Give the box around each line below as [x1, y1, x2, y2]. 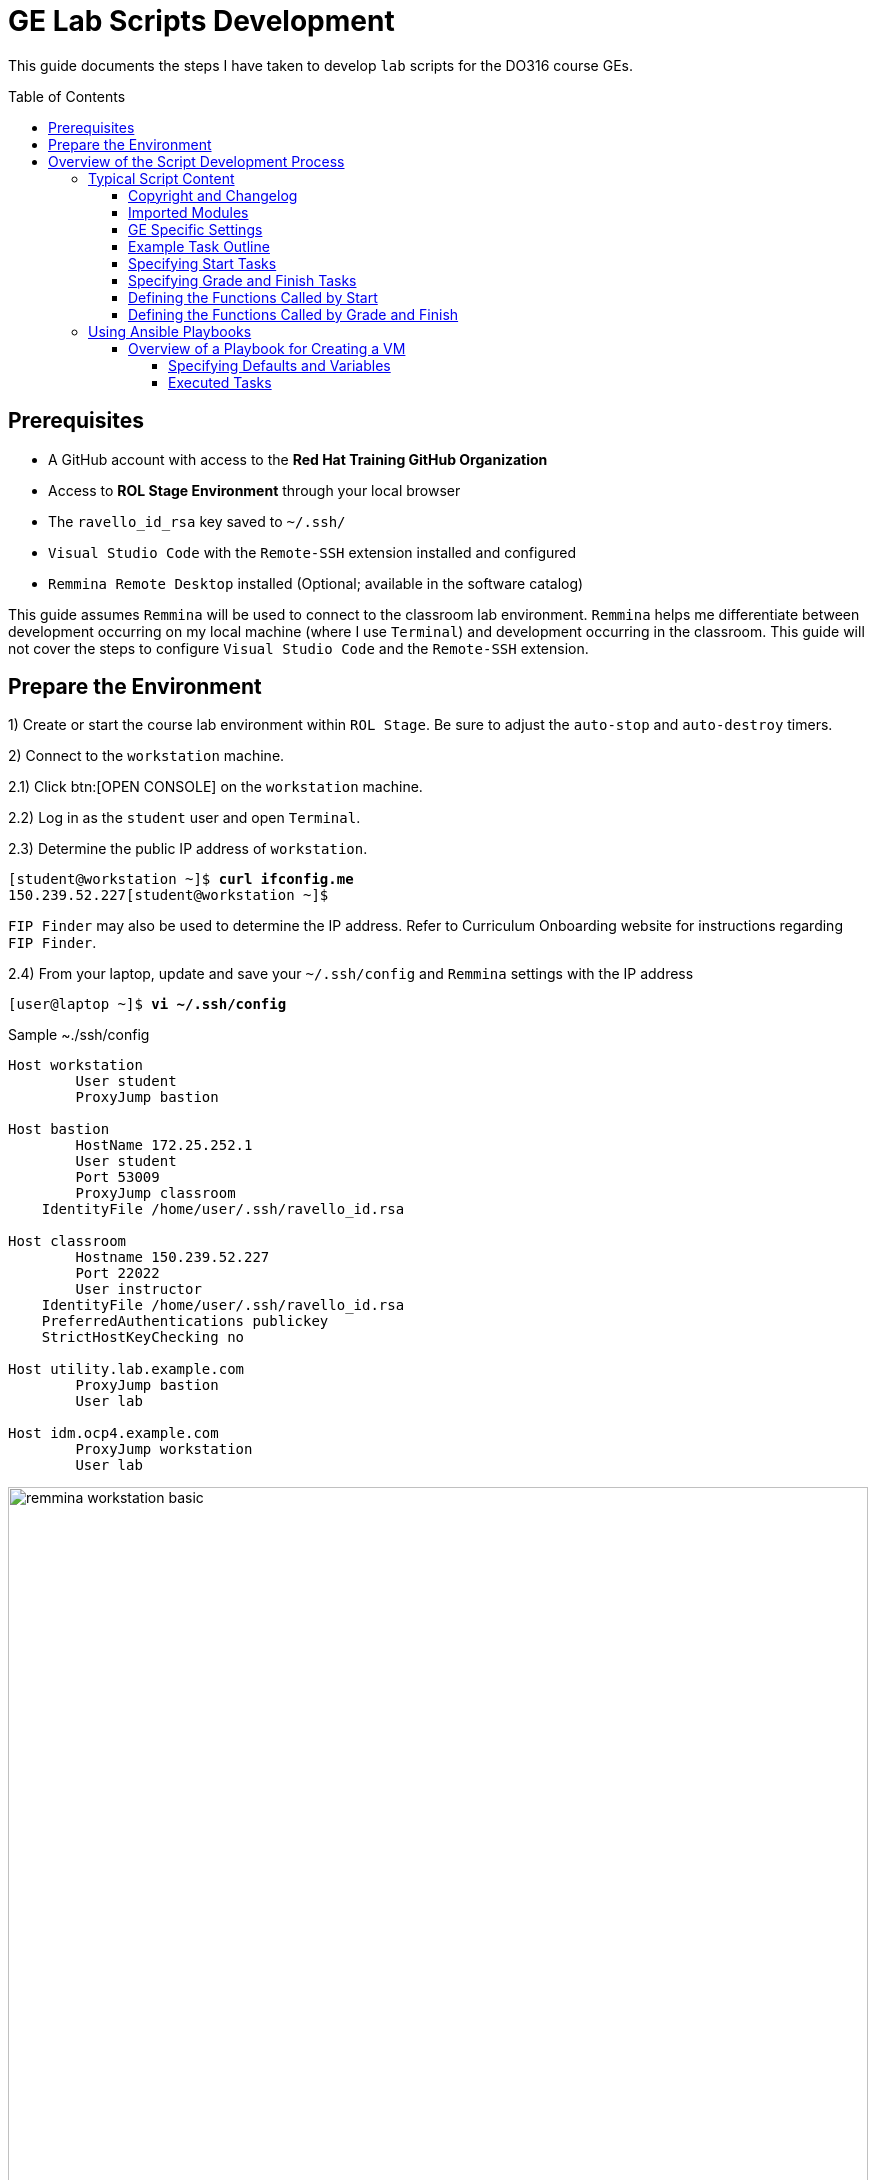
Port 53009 [75, 1169, 160, 1186]
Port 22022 [75, 1265, 160, 1282]
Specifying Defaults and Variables [168, 356, 391, 374]
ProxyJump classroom [75, 1185, 236, 1202]
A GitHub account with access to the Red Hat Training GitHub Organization [48, 450, 548, 468]
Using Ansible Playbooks [88, 322, 252, 340]
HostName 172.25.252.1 [75, 1137, 253, 1154]
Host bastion [8, 1121, 110, 1138]
